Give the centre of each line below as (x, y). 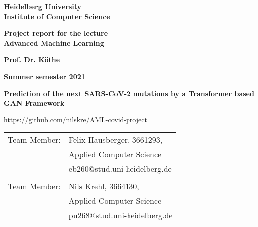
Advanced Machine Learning (54, 43)
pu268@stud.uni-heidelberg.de (121, 215)
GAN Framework (34, 103)
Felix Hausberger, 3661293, (116, 140)
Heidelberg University (43, 6)
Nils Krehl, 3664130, (104, 186)
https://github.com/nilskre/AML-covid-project (76, 119)
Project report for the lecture (56, 33)
